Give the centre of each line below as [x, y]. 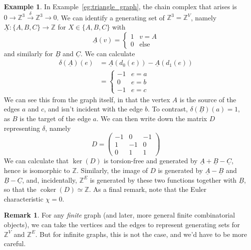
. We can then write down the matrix [152, 118]
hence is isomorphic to [37, 170]
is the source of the [208, 99]
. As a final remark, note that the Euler [148, 189]
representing [22, 128]
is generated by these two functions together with [163, 180]
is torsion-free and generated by [151, 161]
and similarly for [29, 53]
